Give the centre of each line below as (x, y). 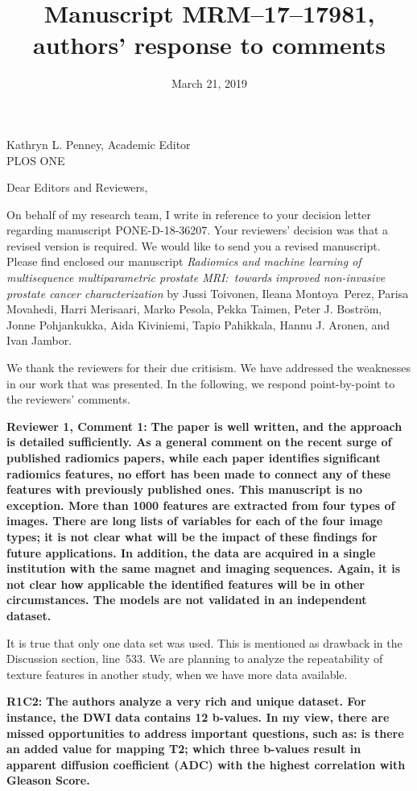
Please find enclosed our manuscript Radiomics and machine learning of (184, 261)
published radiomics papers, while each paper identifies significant (194, 458)
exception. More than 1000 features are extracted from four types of (201, 505)
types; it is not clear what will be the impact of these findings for (192, 536)
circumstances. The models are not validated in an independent (187, 600)
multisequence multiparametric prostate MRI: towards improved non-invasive (196, 277)
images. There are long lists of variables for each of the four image (195, 521)
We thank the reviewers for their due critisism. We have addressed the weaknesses (209, 368)
